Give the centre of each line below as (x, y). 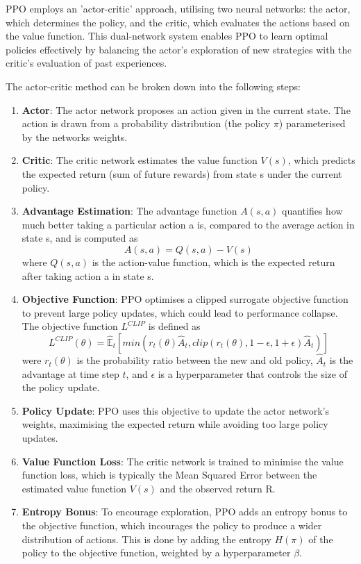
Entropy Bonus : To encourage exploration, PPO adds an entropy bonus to (185, 512)
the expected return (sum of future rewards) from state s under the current (182, 173)
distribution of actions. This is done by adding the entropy (146, 539)
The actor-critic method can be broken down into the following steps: (153, 86)
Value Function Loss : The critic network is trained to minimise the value (183, 461)
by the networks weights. (75, 136)
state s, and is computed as (80, 238)
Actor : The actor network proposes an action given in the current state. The (186, 109)
